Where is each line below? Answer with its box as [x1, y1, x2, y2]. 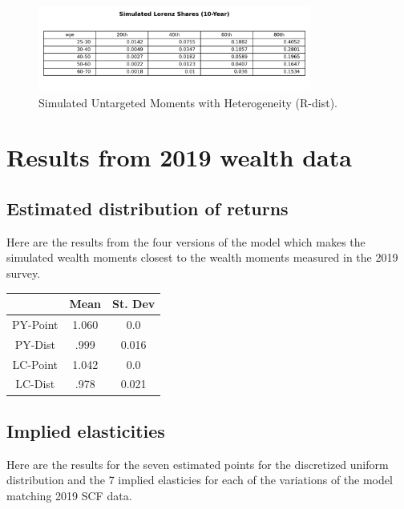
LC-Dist [15, 375, 55, 392]
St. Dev [112, 295, 156, 312]
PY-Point [12, 315, 59, 332]
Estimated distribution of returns [6, 195, 289, 220]
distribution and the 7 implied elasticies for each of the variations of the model [6, 471, 393, 488]
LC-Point [12, 355, 58, 372]
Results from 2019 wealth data [6, 141, 352, 174]
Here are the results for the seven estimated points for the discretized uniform [6, 455, 389, 472]
